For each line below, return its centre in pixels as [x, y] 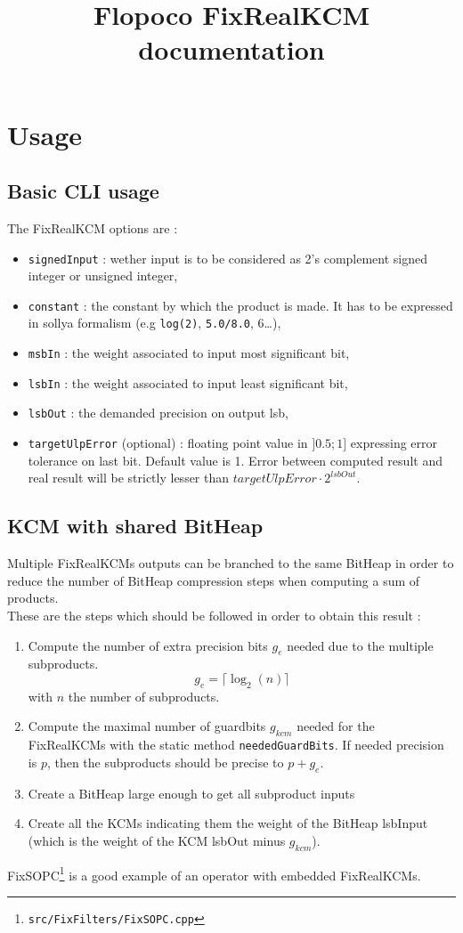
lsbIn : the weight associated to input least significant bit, [188, 382]
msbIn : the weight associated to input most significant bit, [189, 353]
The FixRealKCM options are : [93, 227]
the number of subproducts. [144, 696]
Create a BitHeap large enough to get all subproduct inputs [191, 793]
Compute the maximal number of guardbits [147, 726]
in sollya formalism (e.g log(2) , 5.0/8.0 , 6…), [154, 323]
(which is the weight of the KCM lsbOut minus [157, 840]
